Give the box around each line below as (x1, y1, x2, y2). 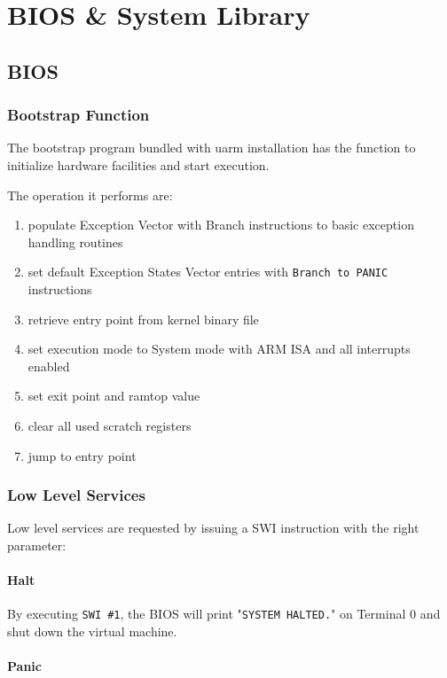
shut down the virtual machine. (7, 622, 177, 641)
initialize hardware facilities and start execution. (7, 155, 270, 174)
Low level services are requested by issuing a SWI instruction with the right (7, 518, 420, 537)
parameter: (7, 535, 67, 554)
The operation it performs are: (7, 185, 173, 204)
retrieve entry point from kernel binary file (27, 309, 259, 328)
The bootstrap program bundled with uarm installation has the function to (7, 138, 416, 157)
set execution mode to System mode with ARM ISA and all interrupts (27, 339, 411, 358)
